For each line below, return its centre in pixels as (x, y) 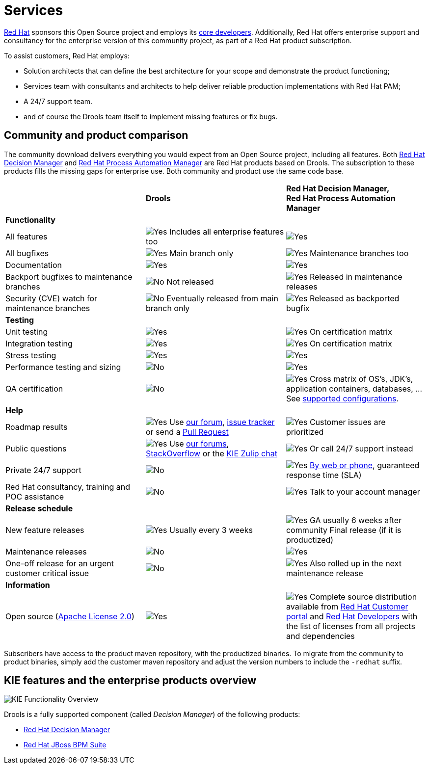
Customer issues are (348, 422)
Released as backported (354, 298)
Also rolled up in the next (355, 563)
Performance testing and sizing (63, 367)
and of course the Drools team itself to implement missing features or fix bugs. (151, 116)
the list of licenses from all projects (350, 626)
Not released (190, 281)
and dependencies (320, 636)
